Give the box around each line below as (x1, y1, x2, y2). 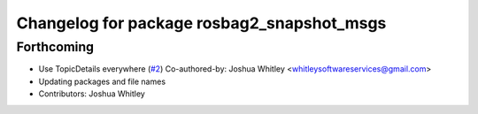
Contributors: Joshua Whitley (38, 88, 145, 99)
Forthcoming (16, 39, 95, 55)
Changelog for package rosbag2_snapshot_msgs (16, 13, 387, 33)
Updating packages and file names (38, 76, 166, 87)
